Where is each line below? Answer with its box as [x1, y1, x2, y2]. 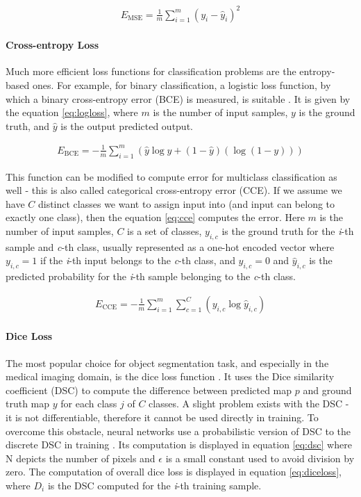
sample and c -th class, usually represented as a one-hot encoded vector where [6, 239, 335, 254]
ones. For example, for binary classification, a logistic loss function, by [32, 77, 331, 92]
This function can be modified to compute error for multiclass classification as [6, 169, 337, 184]
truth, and [6, 118, 50, 133]
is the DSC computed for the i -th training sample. [47, 478, 262, 492]
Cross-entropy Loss [6, 38, 99, 52]
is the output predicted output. [60, 118, 193, 133]
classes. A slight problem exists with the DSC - [149, 396, 349, 411]
